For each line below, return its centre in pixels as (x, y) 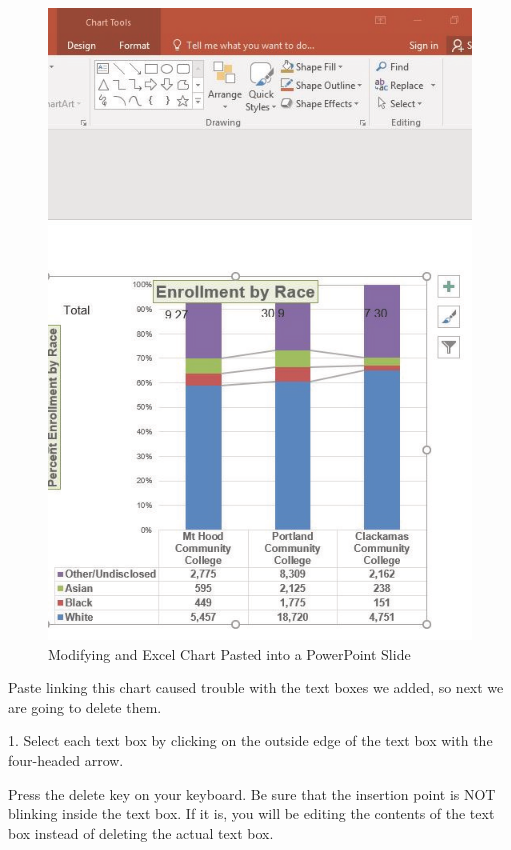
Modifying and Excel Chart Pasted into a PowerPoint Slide (229, 653)
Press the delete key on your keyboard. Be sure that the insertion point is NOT (252, 793)
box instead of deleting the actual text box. (141, 832)
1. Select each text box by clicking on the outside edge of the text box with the (250, 740)
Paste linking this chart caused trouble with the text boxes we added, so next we (256, 687)
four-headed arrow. (66, 759)
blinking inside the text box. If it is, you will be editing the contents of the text (251, 813)
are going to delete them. (85, 706)
